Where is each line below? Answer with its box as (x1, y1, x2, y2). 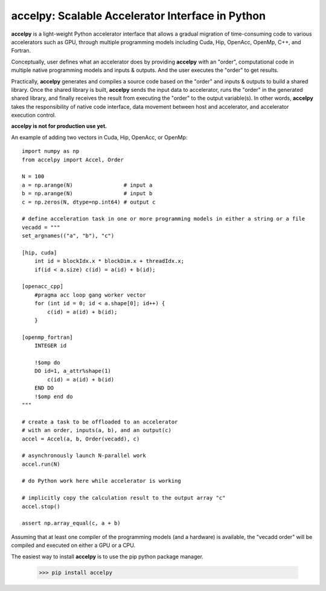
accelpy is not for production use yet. (11, 123, 107, 130)
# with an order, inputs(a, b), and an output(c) (22, 427, 172, 434)
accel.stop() (22, 503, 60, 510)
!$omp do (34, 360, 60, 366)
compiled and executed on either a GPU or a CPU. (11, 541, 136, 549)
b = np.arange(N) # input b (22, 190, 153, 197)
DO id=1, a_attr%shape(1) (34, 367, 112, 375)
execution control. (11, 112, 57, 119)
